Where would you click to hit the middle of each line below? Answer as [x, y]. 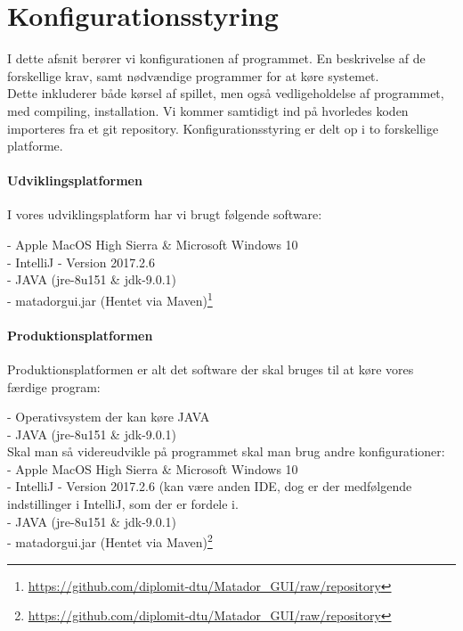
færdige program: [54, 386]
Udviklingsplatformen [75, 180]
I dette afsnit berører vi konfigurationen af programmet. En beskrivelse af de [216, 58]
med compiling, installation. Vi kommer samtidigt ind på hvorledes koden [208, 110]
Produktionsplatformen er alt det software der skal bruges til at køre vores [211, 369]
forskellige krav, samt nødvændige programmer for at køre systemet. [193, 75]
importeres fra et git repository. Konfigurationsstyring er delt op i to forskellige [223, 128]
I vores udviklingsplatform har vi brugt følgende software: [165, 214]
